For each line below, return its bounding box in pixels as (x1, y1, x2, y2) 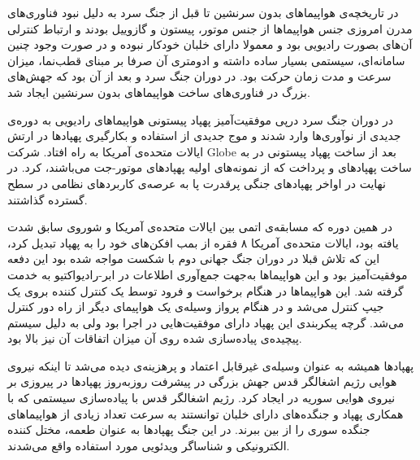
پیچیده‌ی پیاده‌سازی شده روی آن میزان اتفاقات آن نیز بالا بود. (7, 330, 302, 347)
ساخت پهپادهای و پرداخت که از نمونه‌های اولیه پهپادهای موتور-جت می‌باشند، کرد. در (7, 159, 412, 176)
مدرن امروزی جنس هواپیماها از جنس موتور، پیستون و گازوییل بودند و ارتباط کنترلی (7, 20, 413, 37)
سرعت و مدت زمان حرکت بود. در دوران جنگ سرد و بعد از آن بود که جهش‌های (7, 68, 392, 85)
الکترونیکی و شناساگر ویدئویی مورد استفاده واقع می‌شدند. (7, 436, 290, 453)
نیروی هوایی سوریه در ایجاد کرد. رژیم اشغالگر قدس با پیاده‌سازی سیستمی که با (7, 389, 396, 406)
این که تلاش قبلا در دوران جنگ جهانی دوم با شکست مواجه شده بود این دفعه (7, 250, 380, 267)
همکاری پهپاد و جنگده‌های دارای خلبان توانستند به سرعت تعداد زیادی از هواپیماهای (7, 405, 404, 422)
